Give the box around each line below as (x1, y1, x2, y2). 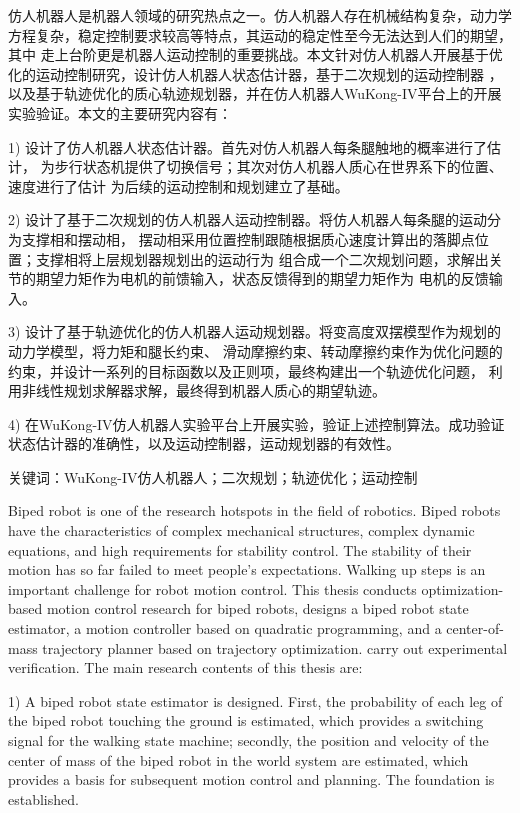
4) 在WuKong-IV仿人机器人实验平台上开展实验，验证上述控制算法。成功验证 (8, 413, 505, 434)
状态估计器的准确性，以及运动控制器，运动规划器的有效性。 (8, 433, 400, 454)
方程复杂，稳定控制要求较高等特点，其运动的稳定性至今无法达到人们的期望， (8, 24, 512, 45)
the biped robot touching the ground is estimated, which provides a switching (8, 710, 484, 731)
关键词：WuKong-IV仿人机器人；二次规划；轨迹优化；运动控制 (8, 466, 418, 487)
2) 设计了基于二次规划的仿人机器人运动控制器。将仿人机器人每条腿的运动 (8, 209, 488, 230)
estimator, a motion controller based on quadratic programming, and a (8, 618, 442, 639)
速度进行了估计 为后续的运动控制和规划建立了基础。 (8, 175, 349, 196)
